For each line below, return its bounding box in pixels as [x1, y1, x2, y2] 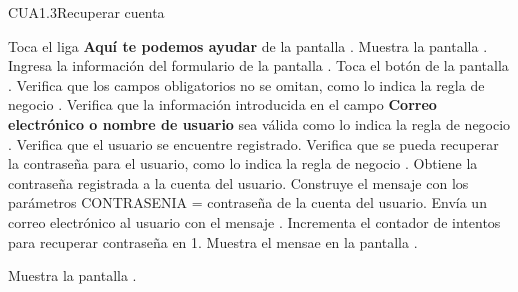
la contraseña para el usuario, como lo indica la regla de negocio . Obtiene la [8, 153, 478, 174]
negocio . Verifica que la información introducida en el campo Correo [8, 94, 437, 115]
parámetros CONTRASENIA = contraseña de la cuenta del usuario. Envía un [8, 192, 487, 213]
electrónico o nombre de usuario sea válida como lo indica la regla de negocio [8, 113, 511, 134]
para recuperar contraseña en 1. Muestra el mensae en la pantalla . [8, 231, 418, 252]
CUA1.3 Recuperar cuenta [8, 2, 165, 22]
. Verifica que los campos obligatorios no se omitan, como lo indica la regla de [8, 74, 485, 95]
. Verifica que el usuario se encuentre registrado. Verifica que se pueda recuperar [8, 133, 499, 154]
